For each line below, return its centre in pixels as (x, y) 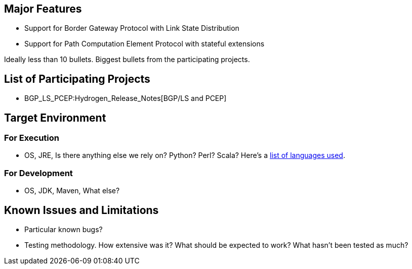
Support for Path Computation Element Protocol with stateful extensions (145, 44)
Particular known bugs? (64, 230)
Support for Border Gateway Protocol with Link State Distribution (132, 28)
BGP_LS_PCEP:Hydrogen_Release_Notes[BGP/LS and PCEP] (126, 98)
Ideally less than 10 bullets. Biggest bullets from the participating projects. (127, 60)
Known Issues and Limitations (81, 210)
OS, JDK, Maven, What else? (72, 191)
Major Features (43, 9)
